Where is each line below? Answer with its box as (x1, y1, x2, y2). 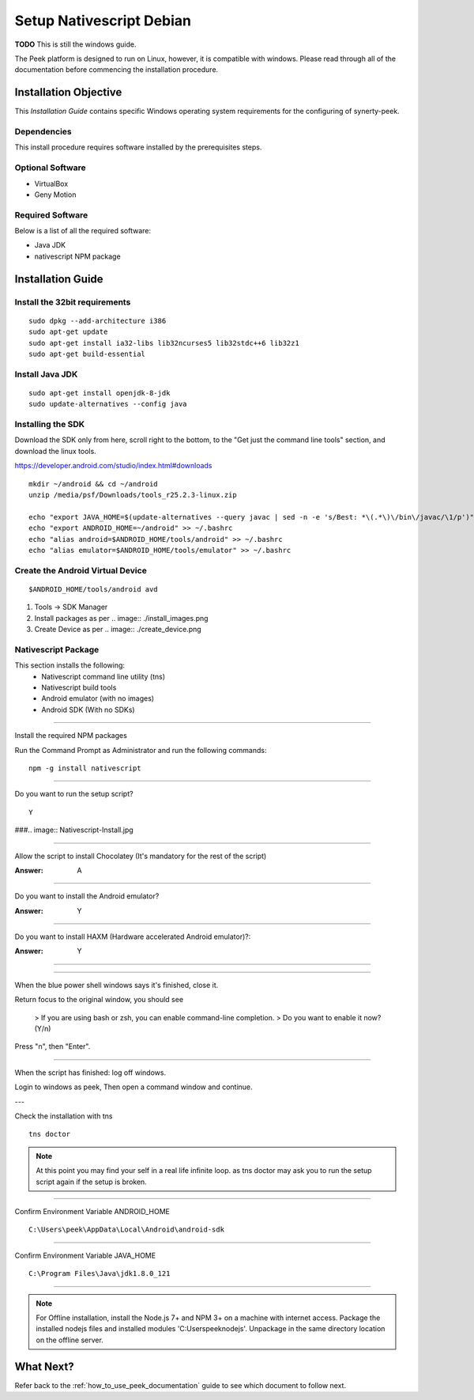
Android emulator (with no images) (41, 694, 154, 703)
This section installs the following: (14, 660, 126, 670)
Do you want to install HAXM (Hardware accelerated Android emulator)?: (14, 932, 251, 941)
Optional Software (14, 162, 86, 173)
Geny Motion (34, 190, 77, 199)
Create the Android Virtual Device (14, 565, 148, 576)
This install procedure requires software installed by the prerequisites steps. (14, 142, 262, 152)
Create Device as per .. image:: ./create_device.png (34, 625, 201, 634)
